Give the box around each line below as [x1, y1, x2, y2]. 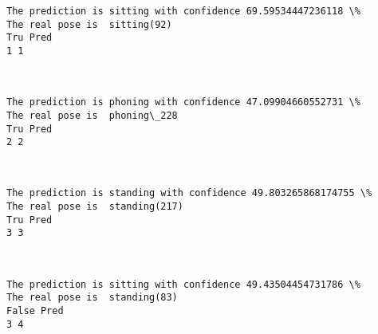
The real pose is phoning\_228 [6, 109, 178, 121]
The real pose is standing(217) [6, 201, 183, 213]
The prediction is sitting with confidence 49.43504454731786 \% [6, 278, 360, 290]
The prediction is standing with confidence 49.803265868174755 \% [6, 187, 372, 199]
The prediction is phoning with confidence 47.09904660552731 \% [6, 96, 360, 108]
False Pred [6, 305, 64, 316]
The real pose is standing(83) [6, 292, 178, 304]
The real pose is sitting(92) [6, 18, 172, 30]
